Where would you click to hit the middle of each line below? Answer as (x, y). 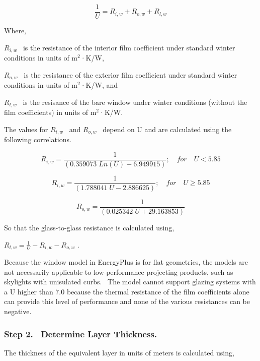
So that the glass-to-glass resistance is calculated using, (89, 228)
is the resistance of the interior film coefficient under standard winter (129, 47)
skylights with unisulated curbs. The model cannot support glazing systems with (130, 282)
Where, (15, 31)
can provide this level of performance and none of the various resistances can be (127, 301)
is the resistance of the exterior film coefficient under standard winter (131, 74)
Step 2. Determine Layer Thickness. (81, 334)
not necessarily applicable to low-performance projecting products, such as (119, 272)
